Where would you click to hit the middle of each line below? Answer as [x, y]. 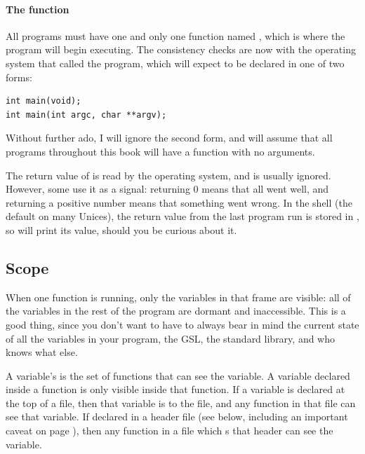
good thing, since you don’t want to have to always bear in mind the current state [182, 324]
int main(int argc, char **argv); [86, 115]
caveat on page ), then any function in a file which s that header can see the [170, 431]
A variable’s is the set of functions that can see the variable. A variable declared [178, 375]
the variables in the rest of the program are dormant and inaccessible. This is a [176, 311]
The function [38, 9]
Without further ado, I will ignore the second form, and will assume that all [169, 138]
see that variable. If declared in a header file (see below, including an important [177, 417]
